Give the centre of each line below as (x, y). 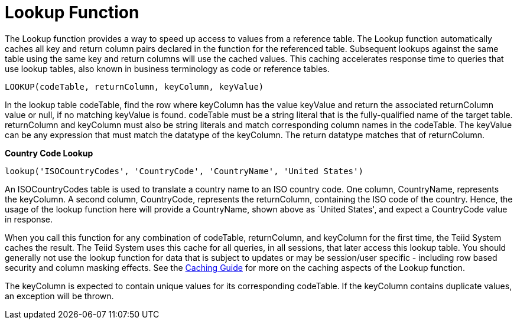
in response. (29, 219)
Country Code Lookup (49, 153)
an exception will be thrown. (59, 296)
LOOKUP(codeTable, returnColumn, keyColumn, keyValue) (134, 86)
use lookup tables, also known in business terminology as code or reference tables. (167, 68)
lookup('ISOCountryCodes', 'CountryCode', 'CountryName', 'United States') (184, 171)
